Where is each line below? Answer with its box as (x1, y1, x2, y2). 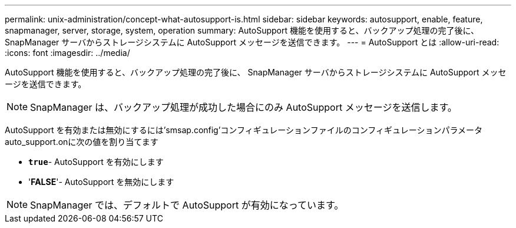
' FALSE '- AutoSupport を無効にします (28, 177, 174, 187)
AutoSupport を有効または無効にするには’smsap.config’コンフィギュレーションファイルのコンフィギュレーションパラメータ (5, 125, 482, 135)
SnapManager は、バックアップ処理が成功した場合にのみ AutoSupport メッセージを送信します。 (30, 101, 457, 113)
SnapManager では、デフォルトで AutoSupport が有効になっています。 (30, 199, 344, 211)
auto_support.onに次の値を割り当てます (5, 137, 158, 147)
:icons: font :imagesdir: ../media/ (5, 48, 130, 58)
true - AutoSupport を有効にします (28, 157, 164, 167)
